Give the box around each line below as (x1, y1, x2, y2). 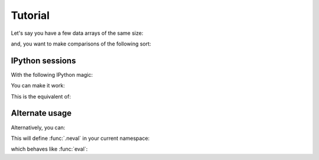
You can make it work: (11, 82, 65, 89)
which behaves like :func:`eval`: (11, 145, 88, 153)
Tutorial (11, 9, 50, 22)
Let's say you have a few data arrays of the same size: (11, 30, 144, 37)
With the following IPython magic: (11, 71, 93, 78)
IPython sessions (11, 55, 76, 66)
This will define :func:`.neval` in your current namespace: (11, 135, 150, 142)
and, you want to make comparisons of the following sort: (11, 40, 151, 47)
